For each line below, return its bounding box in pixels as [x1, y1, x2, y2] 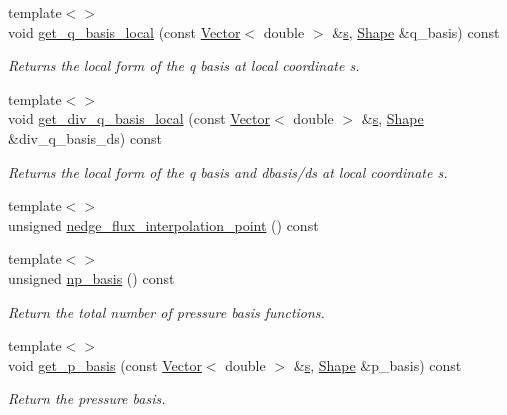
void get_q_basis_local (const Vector [8, 21, 241, 42]
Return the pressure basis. [8, 388, 166, 409]
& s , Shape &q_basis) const [332, 21, 500, 42]
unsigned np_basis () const [8, 267, 175, 288]
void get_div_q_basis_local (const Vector [8, 108, 271, 129]
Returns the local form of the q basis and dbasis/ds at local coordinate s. [8, 161, 448, 182]
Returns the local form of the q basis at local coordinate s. [8, 55, 360, 76]
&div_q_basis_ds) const [8, 127, 162, 148]
